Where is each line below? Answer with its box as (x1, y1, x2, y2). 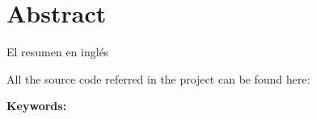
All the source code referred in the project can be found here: (6, 70, 310, 87)
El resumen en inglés (6, 43, 109, 60)
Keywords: (6, 97, 67, 114)
